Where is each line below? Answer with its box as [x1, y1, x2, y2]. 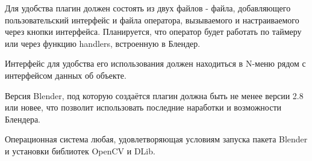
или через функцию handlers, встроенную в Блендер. [5, 37, 201, 49]
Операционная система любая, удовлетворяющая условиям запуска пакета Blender [5, 133, 308, 145]
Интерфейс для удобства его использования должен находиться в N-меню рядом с [5, 57, 306, 70]
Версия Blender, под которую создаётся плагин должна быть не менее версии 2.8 [5, 89, 304, 102]
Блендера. [5, 112, 40, 125]
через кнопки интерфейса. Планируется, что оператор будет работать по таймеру [5, 25, 302, 38]
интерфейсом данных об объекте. [5, 68, 126, 81]
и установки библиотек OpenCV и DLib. [5, 144, 155, 157]
